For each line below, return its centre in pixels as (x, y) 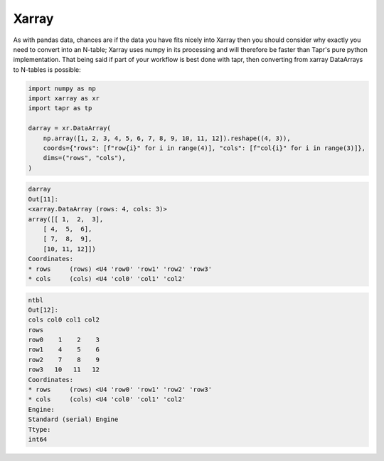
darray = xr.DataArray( (70, 128)
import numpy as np (62, 88)
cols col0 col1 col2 (64, 320)
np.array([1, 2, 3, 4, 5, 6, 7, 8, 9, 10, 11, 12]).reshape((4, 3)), (167, 138)
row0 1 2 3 (64, 340)
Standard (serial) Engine (73, 419)
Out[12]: (43, 310)
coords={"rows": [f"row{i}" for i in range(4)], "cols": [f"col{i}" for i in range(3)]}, (204, 148)
